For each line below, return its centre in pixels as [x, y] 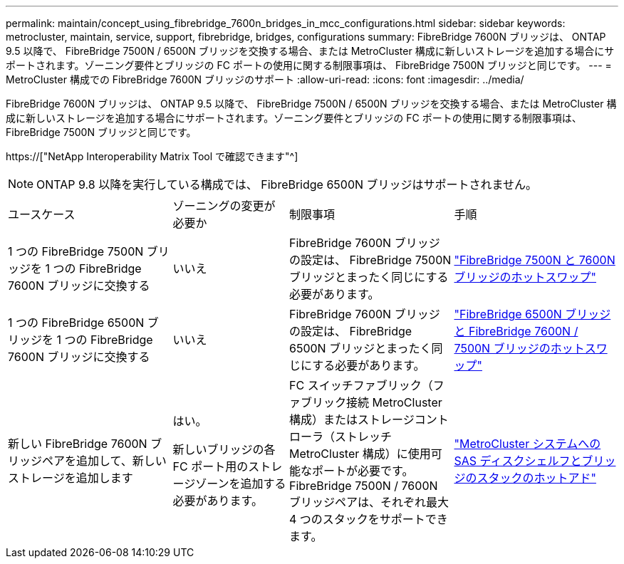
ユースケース [42, 214]
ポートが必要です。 [363, 471]
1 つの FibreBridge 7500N [76, 251]
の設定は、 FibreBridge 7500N [370, 260]
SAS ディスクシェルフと [518, 461]
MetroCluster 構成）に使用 [360, 454]
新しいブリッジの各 [224, 449]
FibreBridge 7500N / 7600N [364, 486]
